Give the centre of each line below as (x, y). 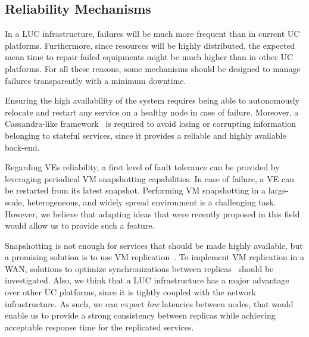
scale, (15, 202)
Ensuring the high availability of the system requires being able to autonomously (152, 100)
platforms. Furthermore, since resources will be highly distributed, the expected (150, 45)
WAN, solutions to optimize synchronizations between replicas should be (139, 268)
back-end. (22, 147)
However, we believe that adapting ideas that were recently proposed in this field (152, 213)
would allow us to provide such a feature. (80, 225)
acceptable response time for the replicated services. (99, 327)
